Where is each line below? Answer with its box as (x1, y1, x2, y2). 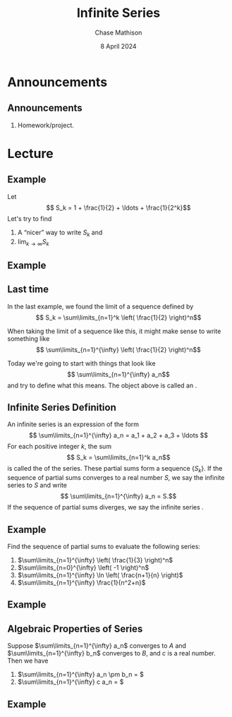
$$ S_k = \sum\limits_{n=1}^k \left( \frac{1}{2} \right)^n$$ (35, 313, 202, 322)
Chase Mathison (94, 28, 142, 37)
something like (7, 334, 50, 343)
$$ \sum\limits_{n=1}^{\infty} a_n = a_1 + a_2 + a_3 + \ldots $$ (29, 431, 208, 440)
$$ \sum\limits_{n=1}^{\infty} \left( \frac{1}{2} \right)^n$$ (36, 345, 201, 354)
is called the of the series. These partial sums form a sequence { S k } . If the (7, 464, 223, 474)
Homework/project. (17, 121, 74, 129)
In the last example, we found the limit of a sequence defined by (7, 302, 194, 311)
